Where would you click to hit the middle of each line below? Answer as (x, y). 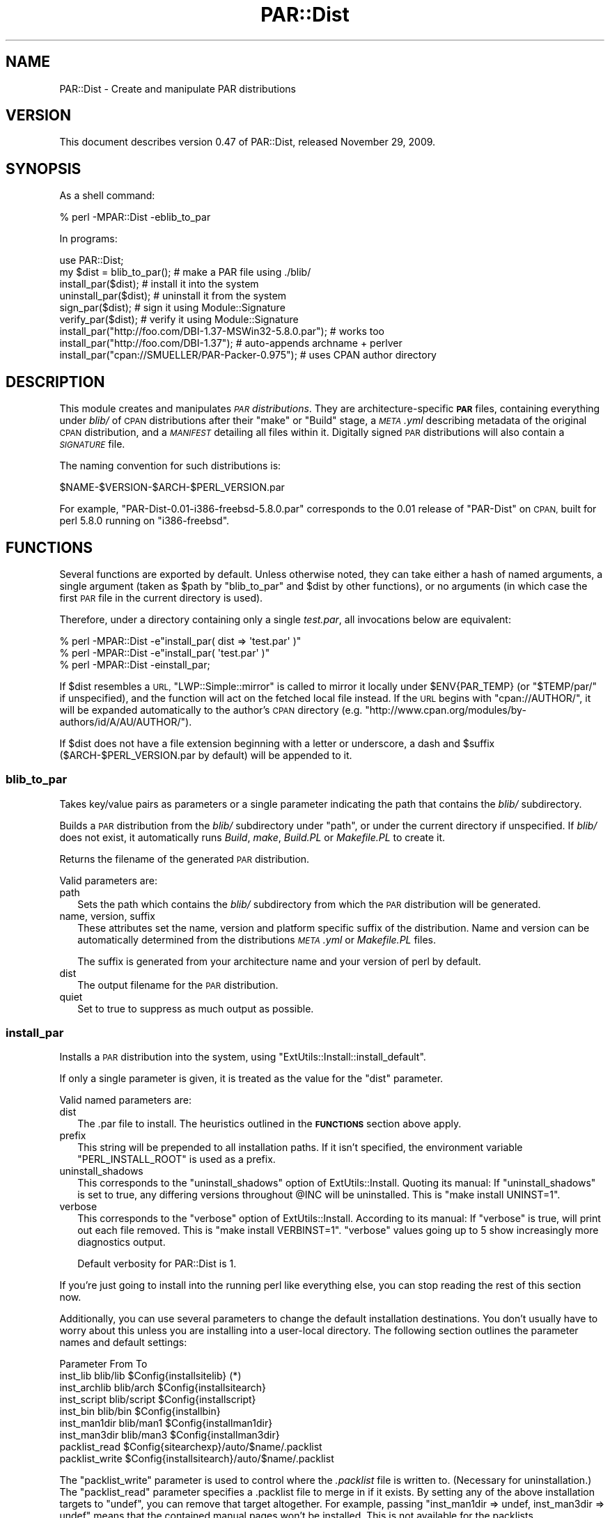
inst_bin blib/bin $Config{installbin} (140, 1411)
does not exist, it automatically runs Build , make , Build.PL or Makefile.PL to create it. (252, 837)
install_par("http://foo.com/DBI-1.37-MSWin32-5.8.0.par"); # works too (222, 331)
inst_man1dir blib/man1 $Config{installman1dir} (166, 1423)
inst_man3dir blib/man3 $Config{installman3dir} (170, 1435)
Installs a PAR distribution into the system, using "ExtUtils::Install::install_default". (243, 1057)
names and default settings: (123, 1343)
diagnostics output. (122, 1242)
